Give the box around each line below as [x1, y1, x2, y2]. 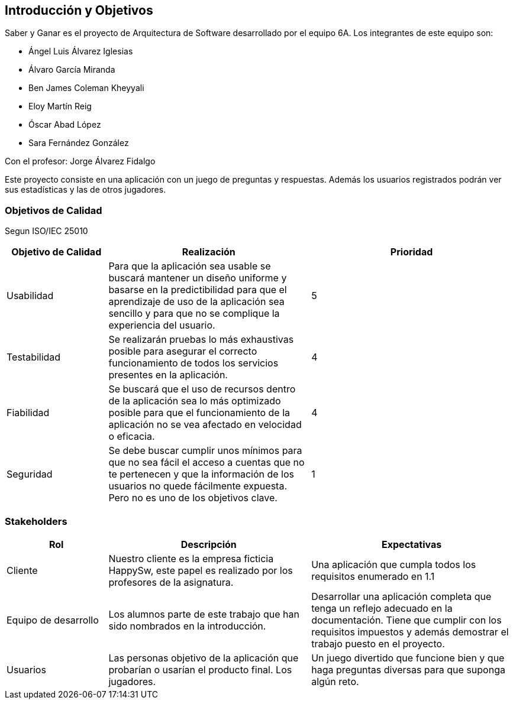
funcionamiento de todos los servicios [108, 357, 279, 369]
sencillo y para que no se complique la [108, 307, 280, 320]
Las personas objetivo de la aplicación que [108, 651, 299, 664]
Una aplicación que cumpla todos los [311, 558, 476, 570]
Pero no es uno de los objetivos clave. [108, 492, 278, 504]
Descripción [180, 538, 237, 550]
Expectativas [382, 538, 442, 550]
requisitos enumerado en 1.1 [311, 570, 435, 582]
